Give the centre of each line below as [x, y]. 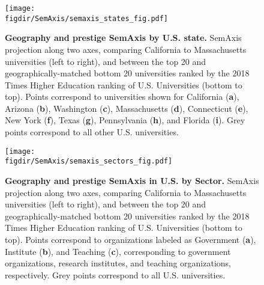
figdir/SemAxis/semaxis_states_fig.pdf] [87, 18]
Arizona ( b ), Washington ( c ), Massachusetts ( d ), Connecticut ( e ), [127, 108]
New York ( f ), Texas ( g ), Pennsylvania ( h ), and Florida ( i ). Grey [125, 120]
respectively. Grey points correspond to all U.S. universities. [115, 274]
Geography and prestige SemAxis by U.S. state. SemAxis [123, 38]
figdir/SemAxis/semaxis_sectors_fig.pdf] [89, 161]
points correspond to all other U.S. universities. [92, 132]
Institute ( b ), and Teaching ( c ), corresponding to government [118, 251]
